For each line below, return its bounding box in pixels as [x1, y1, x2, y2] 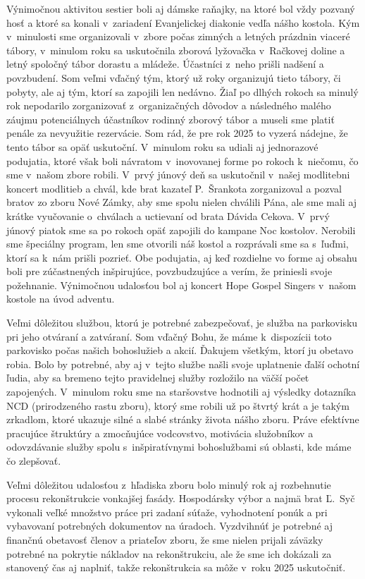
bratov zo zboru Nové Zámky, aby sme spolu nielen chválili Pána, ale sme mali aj [6, 195, 357, 209]
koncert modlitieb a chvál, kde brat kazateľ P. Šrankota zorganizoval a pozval [6, 181, 342, 195]
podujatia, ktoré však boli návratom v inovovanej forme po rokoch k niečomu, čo [6, 153, 359, 168]
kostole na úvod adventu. [6, 291, 115, 306]
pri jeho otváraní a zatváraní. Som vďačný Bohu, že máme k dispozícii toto [6, 329, 332, 343]
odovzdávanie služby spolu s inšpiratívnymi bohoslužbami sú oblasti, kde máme [6, 439, 352, 454]
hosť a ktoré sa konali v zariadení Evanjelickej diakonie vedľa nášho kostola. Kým [6, 15, 360, 30]
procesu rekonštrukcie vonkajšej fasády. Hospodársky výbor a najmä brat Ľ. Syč [6, 491, 355, 506]
